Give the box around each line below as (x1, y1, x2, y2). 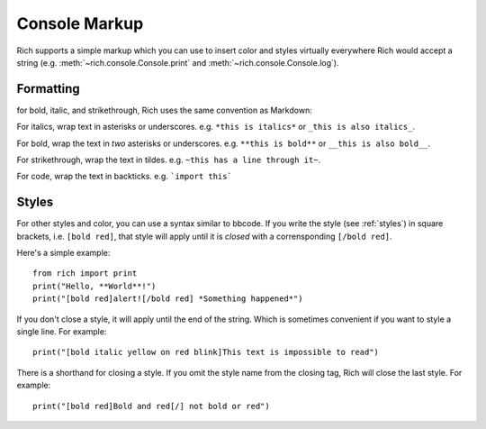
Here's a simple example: (16, 248, 111, 259)
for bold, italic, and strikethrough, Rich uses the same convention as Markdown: (16, 105, 312, 115)
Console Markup (16, 14, 144, 33)
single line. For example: (16, 326, 107, 337)
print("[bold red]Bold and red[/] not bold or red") (32, 401, 270, 411)
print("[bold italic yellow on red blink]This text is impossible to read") (32, 347, 380, 358)
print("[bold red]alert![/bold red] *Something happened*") (32, 294, 303, 304)
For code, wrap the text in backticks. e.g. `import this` (16, 171, 233, 182)
